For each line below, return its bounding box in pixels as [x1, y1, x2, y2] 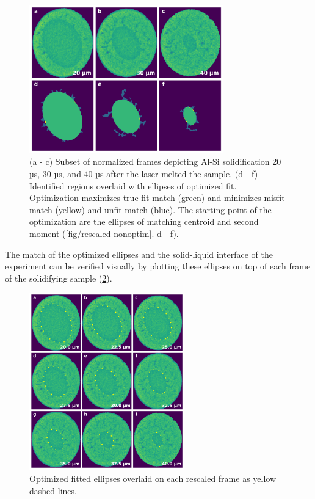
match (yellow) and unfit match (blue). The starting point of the [29, 203, 272, 216]
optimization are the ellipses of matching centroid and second [29, 215, 259, 228]
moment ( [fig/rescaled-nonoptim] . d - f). [29, 227, 179, 239]
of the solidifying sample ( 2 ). [5, 271, 112, 284]
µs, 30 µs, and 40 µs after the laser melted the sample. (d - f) [29, 167, 258, 180]
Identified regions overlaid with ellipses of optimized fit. [29, 179, 237, 192]
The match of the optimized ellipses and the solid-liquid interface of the [5, 247, 273, 260]
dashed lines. [29, 484, 77, 497]
